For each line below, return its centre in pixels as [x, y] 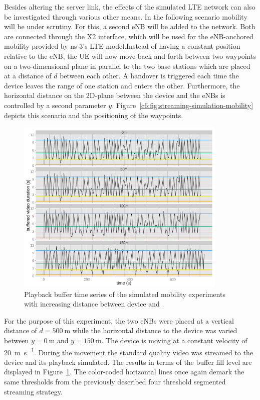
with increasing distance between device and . [94, 304]
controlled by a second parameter [55, 105]
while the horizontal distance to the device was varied [155, 330]
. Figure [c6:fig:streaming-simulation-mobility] [183, 105]
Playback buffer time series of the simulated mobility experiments [125, 294]
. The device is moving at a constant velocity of [174, 340]
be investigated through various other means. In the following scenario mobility [126, 16]
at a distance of [28, 76]
